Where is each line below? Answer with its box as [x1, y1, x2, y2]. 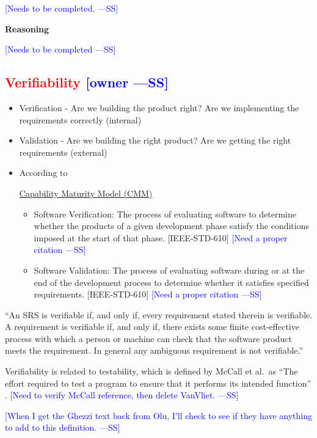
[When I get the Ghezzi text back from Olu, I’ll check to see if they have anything [5, 409, 313, 422]
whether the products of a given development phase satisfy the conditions [34, 219, 309, 232]
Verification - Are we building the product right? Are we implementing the [19, 101, 299, 114]
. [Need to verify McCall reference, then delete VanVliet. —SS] [5, 389, 239, 401]
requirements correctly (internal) [19, 113, 142, 126]
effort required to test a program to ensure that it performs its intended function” [5, 376, 312, 389]
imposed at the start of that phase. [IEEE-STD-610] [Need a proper [34, 231, 288, 244]
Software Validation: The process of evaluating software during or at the [34, 263, 305, 276]
